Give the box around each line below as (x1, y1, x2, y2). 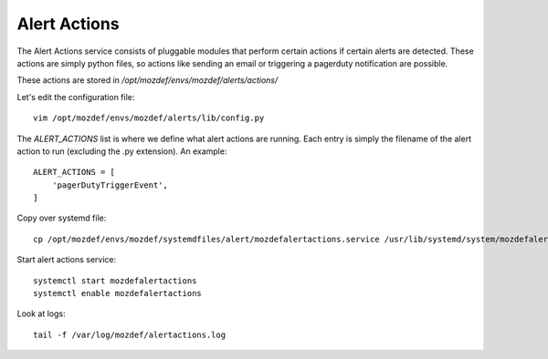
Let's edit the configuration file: (16, 91, 135, 102)
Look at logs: (16, 308, 66, 319)
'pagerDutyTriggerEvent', (51, 179, 169, 190)
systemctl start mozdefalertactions (33, 275, 197, 286)
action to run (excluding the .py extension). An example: (16, 146, 227, 157)
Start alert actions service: (16, 254, 117, 265)
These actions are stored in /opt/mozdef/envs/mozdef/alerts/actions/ (16, 75, 279, 86)
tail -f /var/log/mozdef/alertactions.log (33, 329, 227, 340)
